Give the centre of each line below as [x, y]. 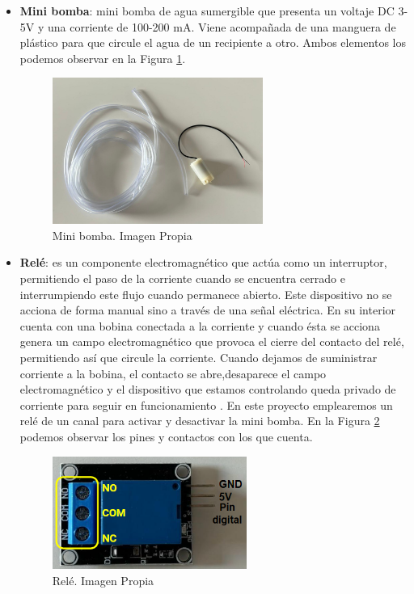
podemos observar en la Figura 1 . [103, 58]
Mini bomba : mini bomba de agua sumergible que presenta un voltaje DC [207, 11]
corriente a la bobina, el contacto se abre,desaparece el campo [173, 373]
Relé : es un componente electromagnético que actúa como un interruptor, [203, 262]
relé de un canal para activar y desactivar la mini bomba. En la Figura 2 [200, 421]
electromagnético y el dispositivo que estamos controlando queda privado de [208, 389]
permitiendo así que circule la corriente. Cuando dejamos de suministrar [199, 357]
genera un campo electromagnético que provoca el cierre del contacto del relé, [212, 341]
